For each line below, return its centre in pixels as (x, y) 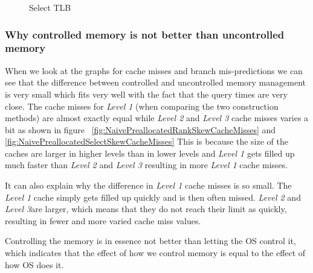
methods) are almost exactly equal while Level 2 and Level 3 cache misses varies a (157, 118)
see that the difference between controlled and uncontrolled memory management (155, 82)
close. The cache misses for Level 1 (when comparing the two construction (142, 106)
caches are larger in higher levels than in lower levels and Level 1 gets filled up (150, 153)
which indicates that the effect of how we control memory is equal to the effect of (155, 253)
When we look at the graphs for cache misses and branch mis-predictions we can (154, 70)
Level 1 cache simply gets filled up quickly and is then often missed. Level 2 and (153, 197)
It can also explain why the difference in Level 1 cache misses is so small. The (148, 185)
